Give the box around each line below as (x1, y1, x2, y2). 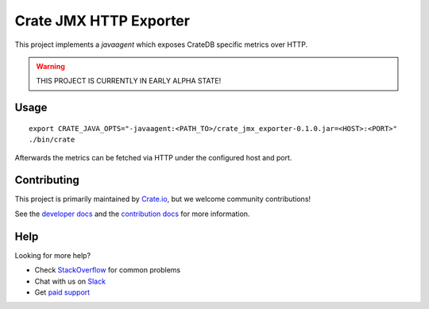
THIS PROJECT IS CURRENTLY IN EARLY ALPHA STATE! (36, 76, 222, 86)
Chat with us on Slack (34, 276, 106, 286)
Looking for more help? (14, 250, 91, 260)
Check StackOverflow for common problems (34, 265, 181, 275)
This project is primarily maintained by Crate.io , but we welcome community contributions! (14, 195, 311, 204)
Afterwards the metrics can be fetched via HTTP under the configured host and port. (14, 153, 292, 162)
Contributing (14, 173, 79, 187)
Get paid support (34, 287, 91, 297)
